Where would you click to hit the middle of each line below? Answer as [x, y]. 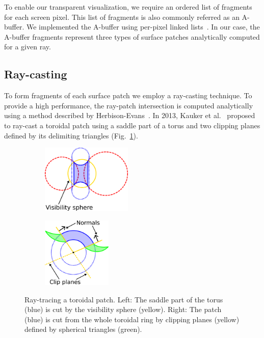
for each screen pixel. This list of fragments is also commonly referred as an [122, 17]
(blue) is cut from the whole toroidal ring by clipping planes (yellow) [132, 319]
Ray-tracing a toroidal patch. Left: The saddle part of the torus [124, 299]
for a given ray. [28, 47]
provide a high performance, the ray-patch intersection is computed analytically [129, 105]
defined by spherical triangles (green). [83, 329]
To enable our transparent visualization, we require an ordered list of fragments [128, 7]
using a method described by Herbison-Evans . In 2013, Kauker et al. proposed [130, 115]
